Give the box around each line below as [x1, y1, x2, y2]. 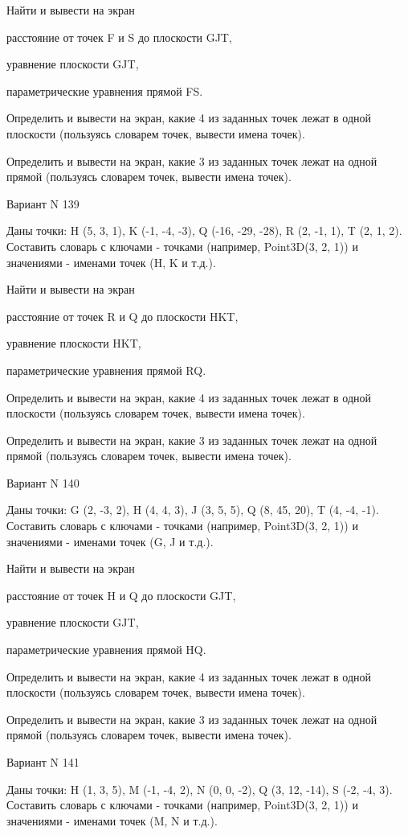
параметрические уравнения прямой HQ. [6, 641, 206, 658]
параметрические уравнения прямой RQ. [6, 361, 206, 378]
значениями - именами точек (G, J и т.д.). [6, 533, 214, 549]
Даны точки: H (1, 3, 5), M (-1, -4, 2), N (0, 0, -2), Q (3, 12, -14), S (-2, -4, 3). [6, 780, 393, 797]
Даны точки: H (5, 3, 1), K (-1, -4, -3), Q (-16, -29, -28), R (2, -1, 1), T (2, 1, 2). [6, 222, 402, 239]
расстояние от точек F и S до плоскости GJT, [6, 28, 232, 45]
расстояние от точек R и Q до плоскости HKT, [6, 307, 239, 324]
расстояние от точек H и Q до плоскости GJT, [6, 586, 236, 603]
